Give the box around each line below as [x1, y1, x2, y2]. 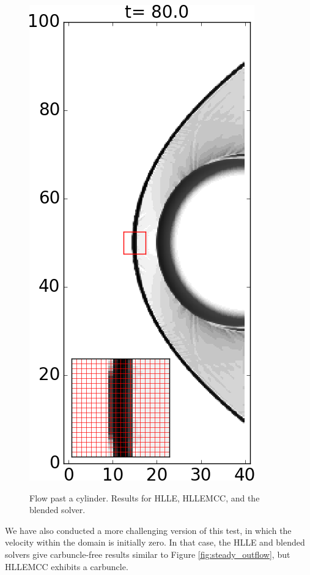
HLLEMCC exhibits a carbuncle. [5, 560, 128, 573]
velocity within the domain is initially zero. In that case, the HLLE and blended [5, 536, 305, 549]
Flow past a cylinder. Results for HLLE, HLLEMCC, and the [29, 491, 260, 504]
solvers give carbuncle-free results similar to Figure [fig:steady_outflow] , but [5, 547, 290, 560]
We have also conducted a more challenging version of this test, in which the [5, 524, 292, 536]
